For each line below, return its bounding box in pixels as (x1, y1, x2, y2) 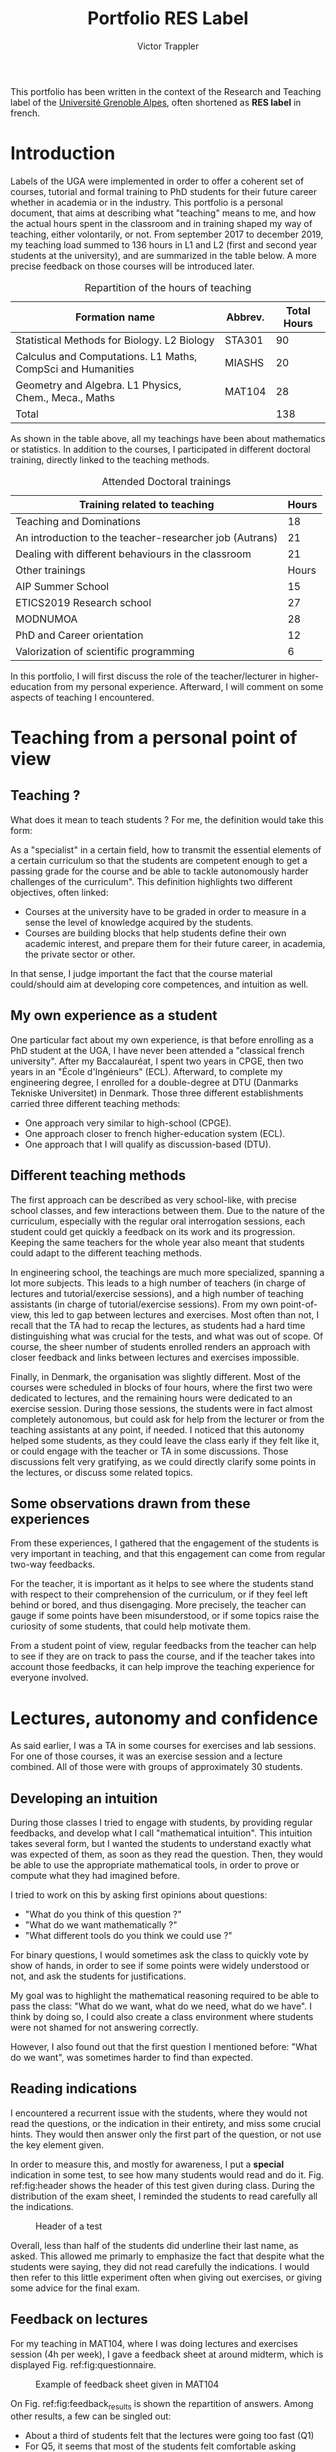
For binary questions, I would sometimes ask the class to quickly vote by (10, 1949, 309, 1961)
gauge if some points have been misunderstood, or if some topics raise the (10, 1610, 320, 1622)
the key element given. (10, 2138, 104, 2151)
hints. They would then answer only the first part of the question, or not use (10, 2128, 322, 2140)
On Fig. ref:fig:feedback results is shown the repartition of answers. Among (10, 2397, 314, 2412)
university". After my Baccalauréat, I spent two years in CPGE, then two (10, 1055, 304, 1067)
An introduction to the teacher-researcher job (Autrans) (15, 530, 278, 544)
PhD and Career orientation (15, 628, 144, 642)
